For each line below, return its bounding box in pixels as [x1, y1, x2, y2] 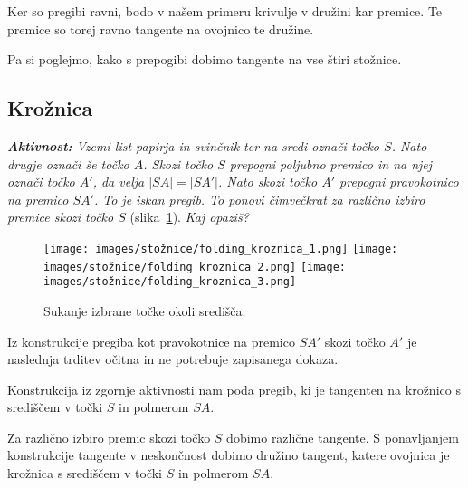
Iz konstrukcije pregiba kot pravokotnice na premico [7, 331, 295, 350]
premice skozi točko [7, 207, 114, 226]
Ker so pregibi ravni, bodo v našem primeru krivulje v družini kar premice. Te [7, 2, 443, 20]
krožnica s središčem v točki [7, 464, 162, 483]
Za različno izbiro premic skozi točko [7, 427, 211, 446]
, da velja [92, 172, 145, 191]
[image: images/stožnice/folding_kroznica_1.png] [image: [43, 242, 398, 255]
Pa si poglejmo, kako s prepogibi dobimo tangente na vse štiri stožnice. [7, 50, 402, 69]
